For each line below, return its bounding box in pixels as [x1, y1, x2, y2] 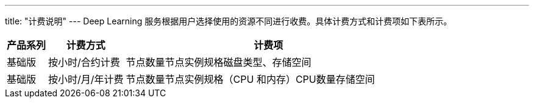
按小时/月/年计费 [48, 73, 124, 85]
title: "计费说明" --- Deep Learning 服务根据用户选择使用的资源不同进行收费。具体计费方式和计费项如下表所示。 [5, 16, 452, 26]
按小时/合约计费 [48, 56, 120, 68]
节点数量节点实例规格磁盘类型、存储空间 [126, 56, 311, 68]
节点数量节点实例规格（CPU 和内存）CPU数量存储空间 [126, 73, 375, 85]
